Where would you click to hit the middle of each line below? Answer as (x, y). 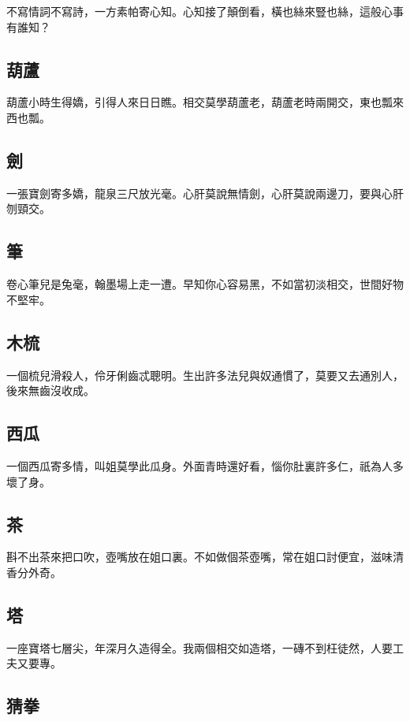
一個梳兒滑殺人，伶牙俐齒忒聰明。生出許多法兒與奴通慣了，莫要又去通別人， (205, 375)
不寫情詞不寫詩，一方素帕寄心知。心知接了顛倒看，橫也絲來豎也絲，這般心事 (205, 11)
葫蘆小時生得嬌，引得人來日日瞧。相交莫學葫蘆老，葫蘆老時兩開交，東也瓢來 (205, 102)
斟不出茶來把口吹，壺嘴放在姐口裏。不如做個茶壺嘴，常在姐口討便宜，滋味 (199, 557)
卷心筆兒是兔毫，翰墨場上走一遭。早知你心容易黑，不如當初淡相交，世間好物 (205, 284)
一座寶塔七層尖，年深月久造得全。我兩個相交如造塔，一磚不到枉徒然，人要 (199, 647)
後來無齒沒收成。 (50, 390)
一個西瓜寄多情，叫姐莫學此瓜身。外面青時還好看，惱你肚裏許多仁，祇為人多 (205, 465)
